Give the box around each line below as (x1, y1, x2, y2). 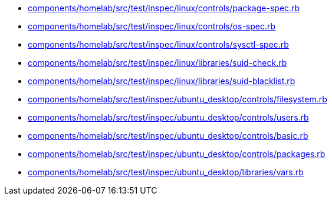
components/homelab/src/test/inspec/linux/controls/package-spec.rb (28, 3, 300, 13)
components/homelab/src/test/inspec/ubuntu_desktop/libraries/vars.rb (28, 167, 304, 177)
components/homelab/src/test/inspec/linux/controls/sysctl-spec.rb (28, 39, 289, 49)
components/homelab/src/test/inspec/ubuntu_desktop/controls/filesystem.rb (28, 94, 327, 104)
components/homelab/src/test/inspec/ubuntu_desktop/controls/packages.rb (28, 149, 326, 159)
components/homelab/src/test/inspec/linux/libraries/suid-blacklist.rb (28, 76, 295, 86)
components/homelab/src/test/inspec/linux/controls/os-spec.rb (28, 21, 276, 31)
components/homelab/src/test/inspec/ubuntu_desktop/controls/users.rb (28, 112, 309, 122)
